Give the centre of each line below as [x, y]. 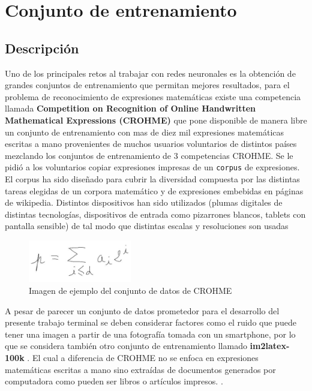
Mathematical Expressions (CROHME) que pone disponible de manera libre [156, 120]
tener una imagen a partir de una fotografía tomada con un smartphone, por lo [150, 334]
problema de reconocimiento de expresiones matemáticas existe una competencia [153, 96]
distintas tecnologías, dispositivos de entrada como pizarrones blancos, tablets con [155, 214]
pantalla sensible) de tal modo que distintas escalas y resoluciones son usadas [147, 226]
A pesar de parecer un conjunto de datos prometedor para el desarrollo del [142, 310]
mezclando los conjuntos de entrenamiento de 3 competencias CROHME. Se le [149, 155]
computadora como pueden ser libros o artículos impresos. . [114, 381]
